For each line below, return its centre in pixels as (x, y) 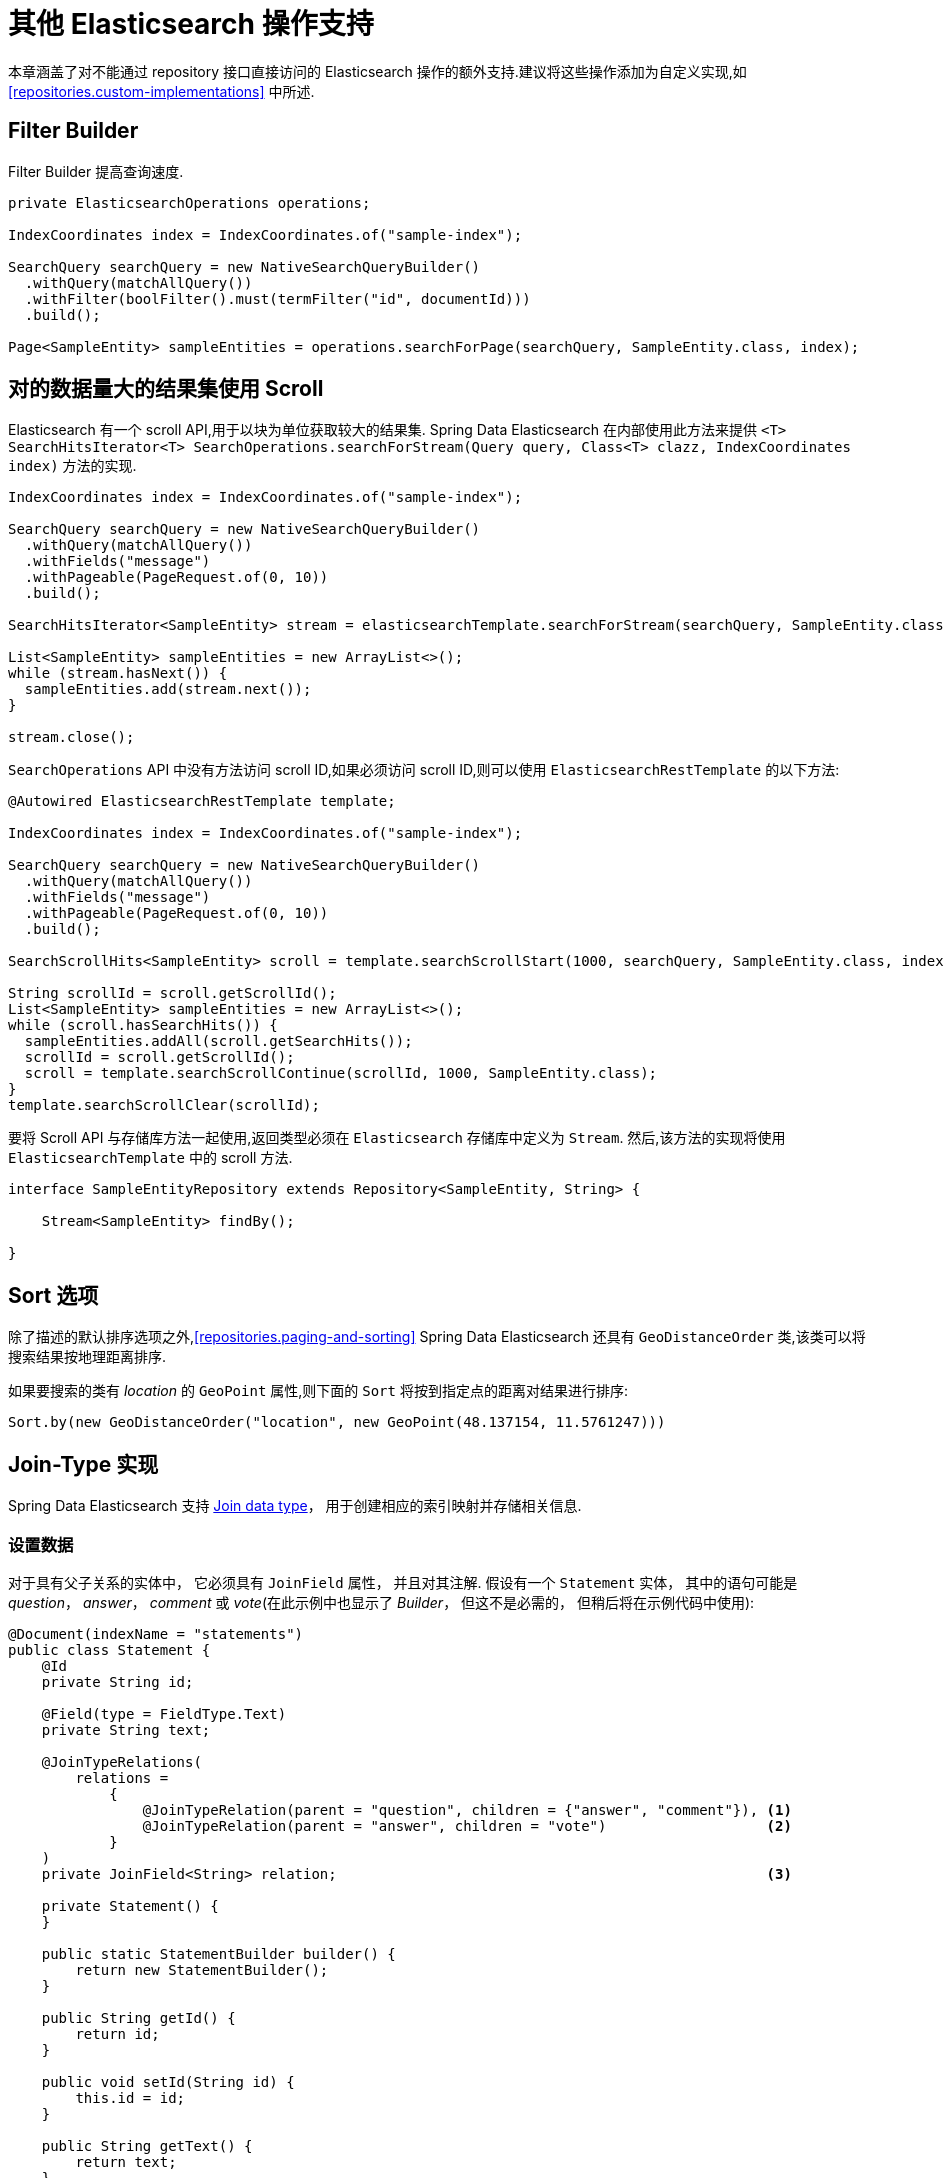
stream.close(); (71, 737)
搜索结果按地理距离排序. (87, 1357)
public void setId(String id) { (168, 2081)
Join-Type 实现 (83, 1464)
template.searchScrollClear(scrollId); (164, 1105)
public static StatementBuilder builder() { (218, 1953)
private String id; (117, 1681)
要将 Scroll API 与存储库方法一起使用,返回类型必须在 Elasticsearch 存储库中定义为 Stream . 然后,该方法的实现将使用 (397, 1138)
